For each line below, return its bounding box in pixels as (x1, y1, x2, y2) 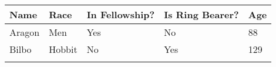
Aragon (9, 25, 40, 39)
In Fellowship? (86, 8, 155, 21)
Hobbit (49, 42, 78, 56)
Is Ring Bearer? (164, 8, 239, 21)
